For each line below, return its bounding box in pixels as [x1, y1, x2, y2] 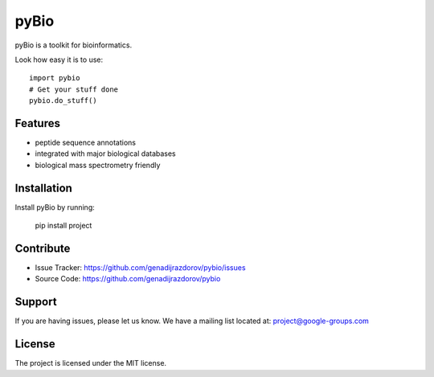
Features [14, 117, 60, 130]
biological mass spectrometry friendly [35, 160, 161, 170]
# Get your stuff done [29, 84, 119, 94]
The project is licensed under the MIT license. [14, 359, 167, 368]
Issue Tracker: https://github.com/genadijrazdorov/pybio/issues [35, 263, 246, 273]
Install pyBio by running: [14, 202, 96, 212]
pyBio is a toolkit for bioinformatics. [14, 40, 133, 50]
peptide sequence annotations [35, 137, 137, 148]
